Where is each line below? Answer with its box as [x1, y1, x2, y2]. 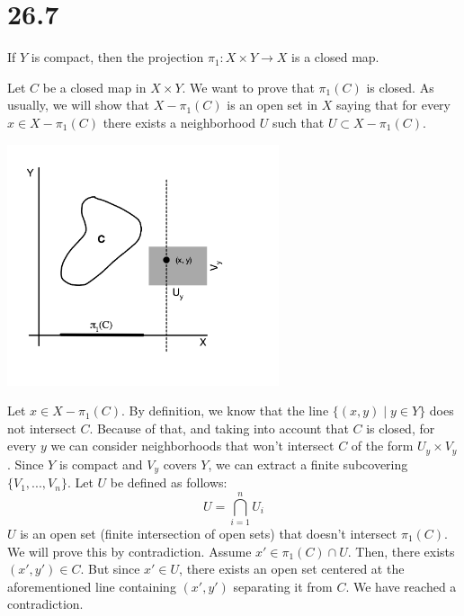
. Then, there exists [347, 541, 455, 560]
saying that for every [336, 95, 451, 114]
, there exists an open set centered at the [179, 559, 405, 578]
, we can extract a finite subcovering [208, 454, 408, 473]
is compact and [58, 454, 143, 473]
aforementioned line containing [7, 576, 176, 595]
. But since [80, 559, 140, 578]
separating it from [233, 576, 333, 595]
